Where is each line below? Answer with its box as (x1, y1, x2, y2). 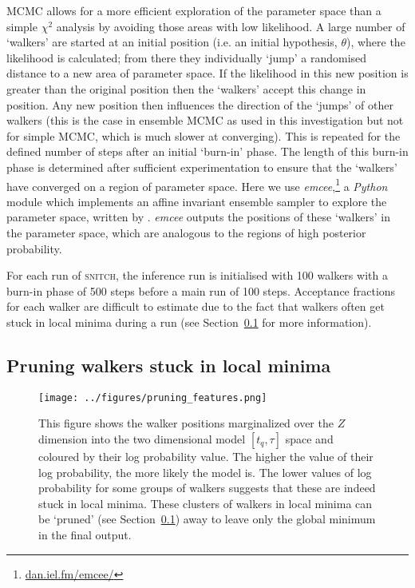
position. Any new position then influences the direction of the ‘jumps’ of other (6, 96, 393, 113)
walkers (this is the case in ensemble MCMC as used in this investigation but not (6, 112, 404, 129)
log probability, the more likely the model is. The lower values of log (38, 463, 372, 480)
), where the (346, 34, 405, 50)
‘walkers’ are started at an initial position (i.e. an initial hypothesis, (6, 34, 338, 50)
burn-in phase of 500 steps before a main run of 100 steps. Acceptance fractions (6, 282, 396, 299)
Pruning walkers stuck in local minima (6, 352, 331, 377)
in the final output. (38, 526, 132, 542)
